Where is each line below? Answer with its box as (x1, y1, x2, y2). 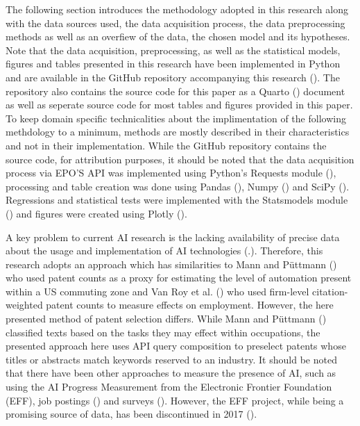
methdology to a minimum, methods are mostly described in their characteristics (6, 124, 350, 139)
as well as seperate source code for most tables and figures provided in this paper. (6, 97, 353, 112)
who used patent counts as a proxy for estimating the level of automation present (6, 270, 352, 285)
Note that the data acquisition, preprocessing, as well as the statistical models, (6, 42, 341, 57)
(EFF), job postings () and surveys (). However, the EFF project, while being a (6, 393, 344, 407)
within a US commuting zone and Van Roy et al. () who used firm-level (6, 284, 309, 298)
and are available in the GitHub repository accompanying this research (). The (6, 69, 340, 84)
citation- (312, 284, 348, 298)
